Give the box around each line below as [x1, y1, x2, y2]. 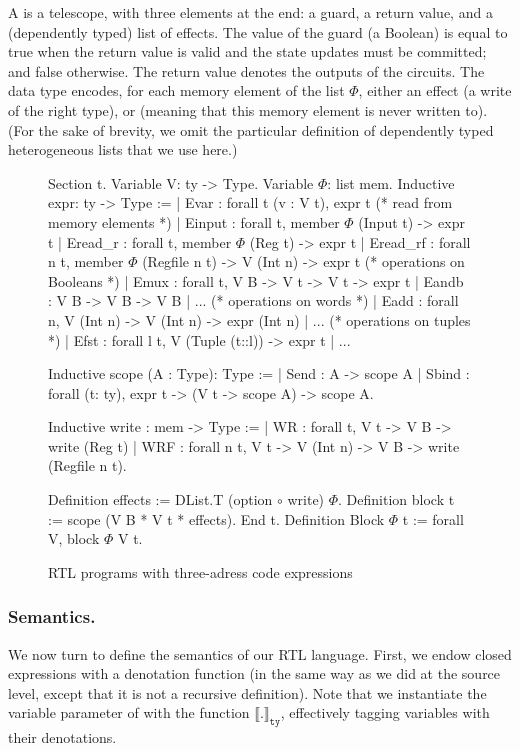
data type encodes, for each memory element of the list [8, 80, 345, 101]
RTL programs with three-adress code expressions [48, 561, 353, 582]
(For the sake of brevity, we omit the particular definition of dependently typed [8, 119, 494, 140]
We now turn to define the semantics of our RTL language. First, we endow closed [8, 643, 512, 664]
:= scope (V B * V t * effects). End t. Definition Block [48, 508, 385, 529]
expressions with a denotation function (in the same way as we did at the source [8, 663, 501, 684]
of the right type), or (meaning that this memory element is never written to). [8, 99, 488, 120]
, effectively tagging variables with [280, 702, 490, 723]
